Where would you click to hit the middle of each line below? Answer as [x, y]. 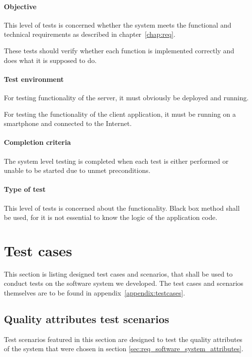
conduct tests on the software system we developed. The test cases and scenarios [124, 283]
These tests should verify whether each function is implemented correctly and [119, 50]
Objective [20, 6]
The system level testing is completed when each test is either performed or [116, 161]
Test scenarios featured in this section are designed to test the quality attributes [123, 339]
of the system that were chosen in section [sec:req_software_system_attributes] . [124, 349]
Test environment [34, 79]
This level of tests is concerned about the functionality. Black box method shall [122, 208]
